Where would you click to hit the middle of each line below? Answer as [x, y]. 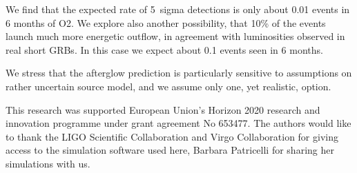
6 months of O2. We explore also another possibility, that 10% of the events [166, 22]
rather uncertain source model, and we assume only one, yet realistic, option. [168, 86]
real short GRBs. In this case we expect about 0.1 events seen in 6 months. [164, 49]
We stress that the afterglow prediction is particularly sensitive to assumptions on [179, 73]
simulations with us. [48, 163]
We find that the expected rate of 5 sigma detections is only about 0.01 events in [178, 9]
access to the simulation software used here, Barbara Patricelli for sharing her [170, 150]
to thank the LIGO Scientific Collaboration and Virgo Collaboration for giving [172, 136]
